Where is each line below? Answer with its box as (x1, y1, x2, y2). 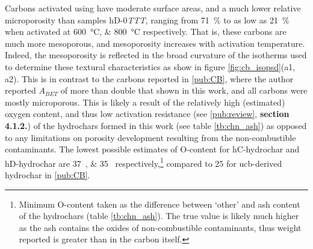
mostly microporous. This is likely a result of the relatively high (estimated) (5, 95, 285, 108)
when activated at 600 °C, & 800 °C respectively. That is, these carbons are (5, 25, 287, 38)
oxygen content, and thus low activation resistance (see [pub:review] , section (5, 107, 290, 120)
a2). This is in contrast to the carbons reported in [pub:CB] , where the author (5, 72, 294, 85)
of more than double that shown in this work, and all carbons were (60, 84, 308, 97)
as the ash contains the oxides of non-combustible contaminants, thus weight (19, 221, 302, 233)
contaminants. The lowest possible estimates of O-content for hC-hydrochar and (5, 143, 300, 155)
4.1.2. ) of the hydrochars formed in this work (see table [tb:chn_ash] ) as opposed (5, 119, 307, 131)
